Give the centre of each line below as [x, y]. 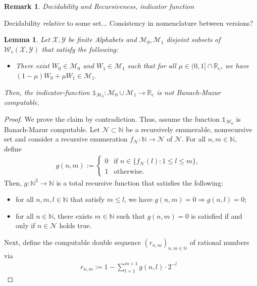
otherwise [128, 171]
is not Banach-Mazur [189, 92]
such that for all [152, 66]
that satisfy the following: [80, 49]
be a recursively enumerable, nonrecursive [189, 129]
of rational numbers [220, 242]
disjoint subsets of [193, 39]
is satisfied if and [217, 215]
